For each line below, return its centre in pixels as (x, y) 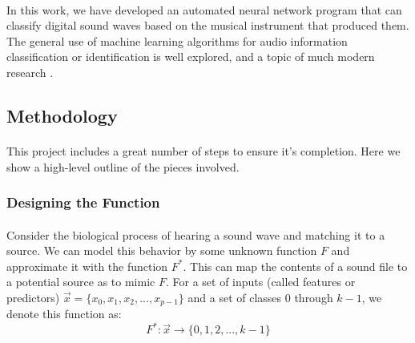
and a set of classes (235, 297)
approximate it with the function (87, 266)
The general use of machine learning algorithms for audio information (177, 40)
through (314, 297)
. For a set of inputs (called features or (260, 282)
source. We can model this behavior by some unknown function (162, 250)
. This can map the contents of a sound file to (295, 266)
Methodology (62, 115)
